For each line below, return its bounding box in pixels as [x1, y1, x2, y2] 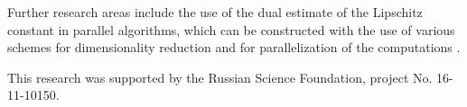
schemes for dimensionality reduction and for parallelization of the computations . [7, 38, 461, 57]
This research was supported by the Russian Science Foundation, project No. [7, 67, 433, 86]
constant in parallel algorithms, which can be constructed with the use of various [7, 20, 455, 39]
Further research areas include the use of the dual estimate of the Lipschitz [7, 3, 423, 21]
